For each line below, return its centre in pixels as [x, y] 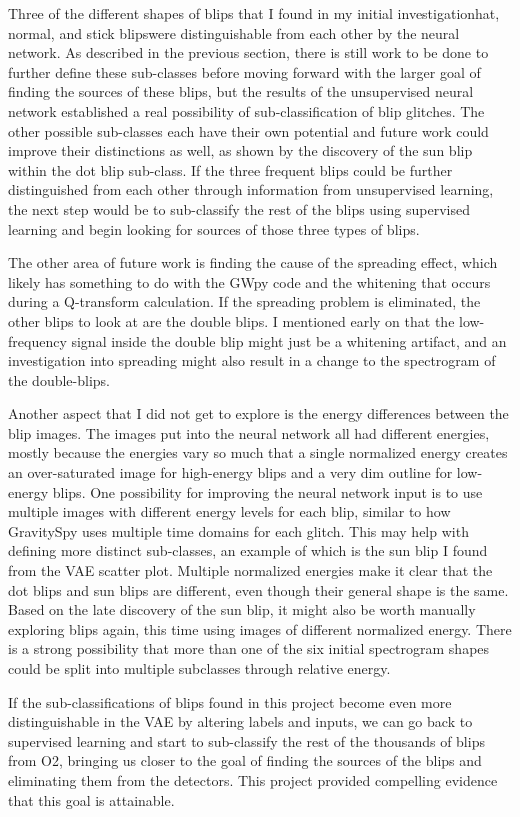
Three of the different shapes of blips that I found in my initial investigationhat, [254, 13]
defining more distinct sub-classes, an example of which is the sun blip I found [248, 550]
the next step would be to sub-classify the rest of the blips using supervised [239, 208]
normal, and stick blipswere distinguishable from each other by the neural [234, 32]
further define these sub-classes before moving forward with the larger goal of [244, 71]
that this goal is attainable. [91, 799]
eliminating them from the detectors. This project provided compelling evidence [253, 779]
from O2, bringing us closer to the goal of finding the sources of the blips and [245, 760]
